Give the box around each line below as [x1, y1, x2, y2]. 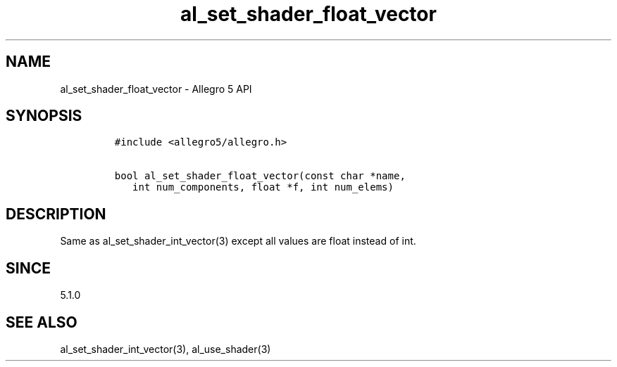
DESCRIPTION [6, 205, 106, 223]
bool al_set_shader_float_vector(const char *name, [114, 170, 406, 182]
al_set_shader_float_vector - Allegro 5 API [60, 82, 252, 95]
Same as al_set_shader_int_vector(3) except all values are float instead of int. [60, 235, 416, 247]
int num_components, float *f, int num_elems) [132, 181, 394, 193]
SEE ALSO [6, 313, 77, 331]
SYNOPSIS [6, 107, 82, 125]
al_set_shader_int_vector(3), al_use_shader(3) [60, 342, 271, 355]
